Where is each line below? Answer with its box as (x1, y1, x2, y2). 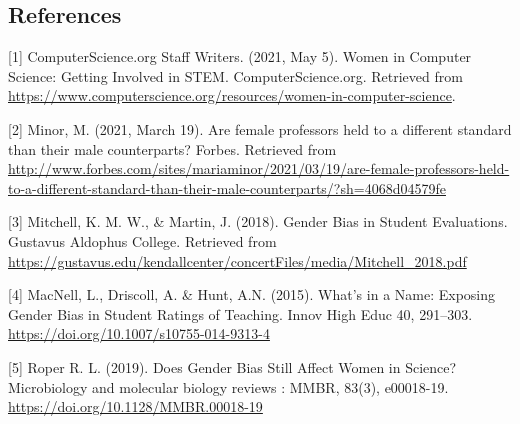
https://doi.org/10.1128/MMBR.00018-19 (8, 396, 263, 417)
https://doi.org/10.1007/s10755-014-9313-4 (8, 323, 270, 344)
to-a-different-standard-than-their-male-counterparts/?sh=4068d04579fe (8, 177, 446, 198)
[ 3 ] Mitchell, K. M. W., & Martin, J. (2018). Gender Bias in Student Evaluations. (8, 211, 508, 232)
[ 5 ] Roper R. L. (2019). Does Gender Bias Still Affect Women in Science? (8, 356, 457, 377)
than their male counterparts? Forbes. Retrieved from (8, 138, 337, 159)
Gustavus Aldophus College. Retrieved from (8, 230, 277, 251)
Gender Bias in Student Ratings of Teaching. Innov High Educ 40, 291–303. (8, 303, 473, 324)
